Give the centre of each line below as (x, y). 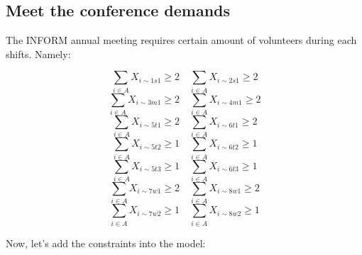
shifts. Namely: (38, 53)
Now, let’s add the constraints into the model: (106, 243)
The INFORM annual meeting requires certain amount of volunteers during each (181, 40)
